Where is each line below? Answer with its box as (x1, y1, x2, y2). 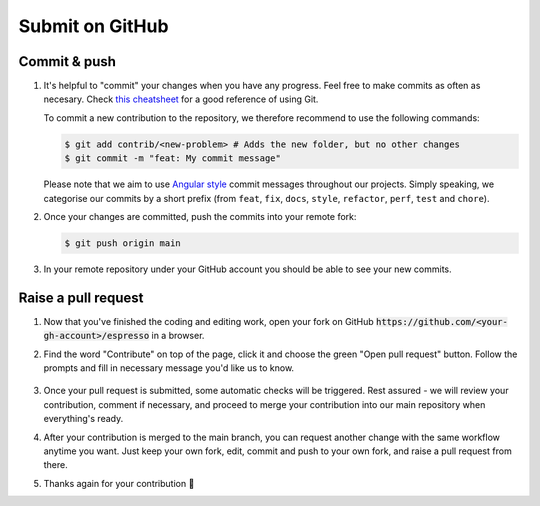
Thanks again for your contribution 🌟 (43, 477, 195, 489)
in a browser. (151, 330, 205, 342)
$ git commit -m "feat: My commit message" (64, 153, 282, 164)
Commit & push (18, 53, 117, 70)
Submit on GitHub (18, 15, 169, 37)
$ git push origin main (64, 237, 182, 249)
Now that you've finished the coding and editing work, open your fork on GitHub (43, 315, 374, 327)
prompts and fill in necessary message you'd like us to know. (43, 362, 295, 374)
